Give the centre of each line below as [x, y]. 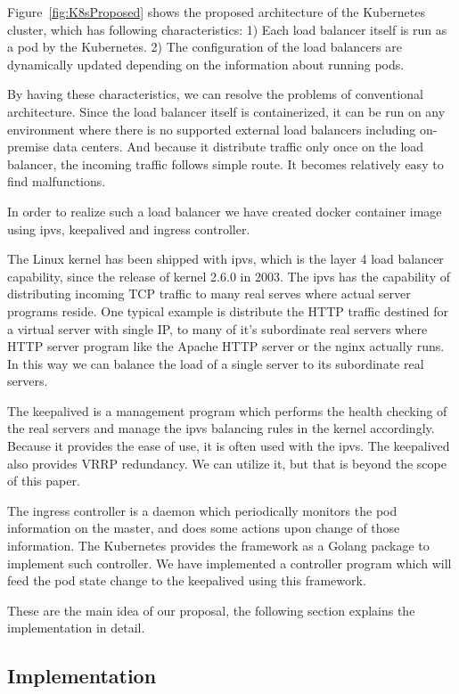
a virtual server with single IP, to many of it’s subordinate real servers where [217, 328]
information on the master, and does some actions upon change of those [204, 528]
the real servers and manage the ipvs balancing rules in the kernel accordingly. [221, 428]
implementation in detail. [76, 628]
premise [28, 147]
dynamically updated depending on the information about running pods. [206, 64]
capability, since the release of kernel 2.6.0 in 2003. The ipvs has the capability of [229, 276]
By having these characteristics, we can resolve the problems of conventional [215, 94]
